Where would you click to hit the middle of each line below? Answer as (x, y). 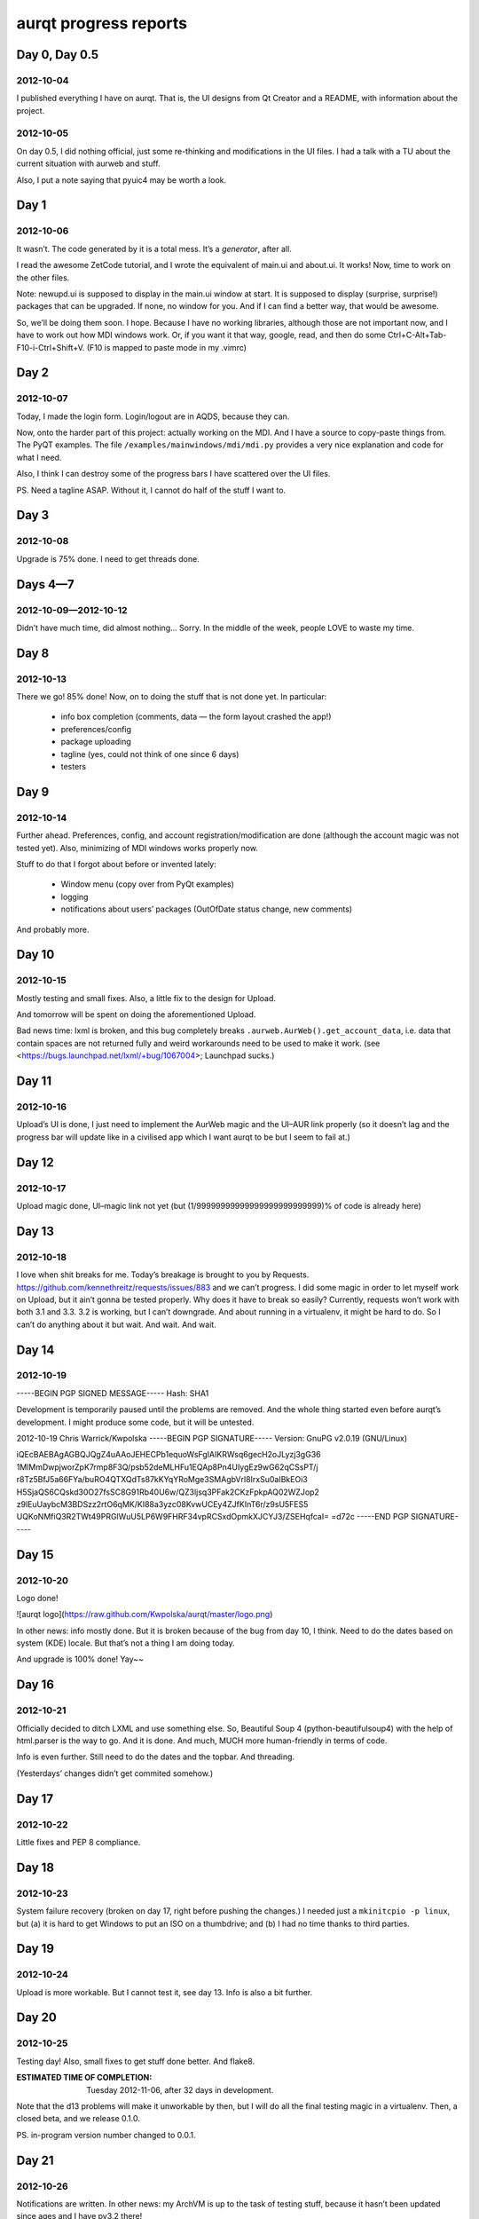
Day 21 (35, 2160)
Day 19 (35, 1949)
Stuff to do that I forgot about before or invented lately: (116, 864)
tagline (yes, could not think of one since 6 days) (150, 754)
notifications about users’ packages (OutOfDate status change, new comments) (207, 909)
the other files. (43, 277)
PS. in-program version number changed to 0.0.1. (106, 2135)
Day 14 (35, 1350)
